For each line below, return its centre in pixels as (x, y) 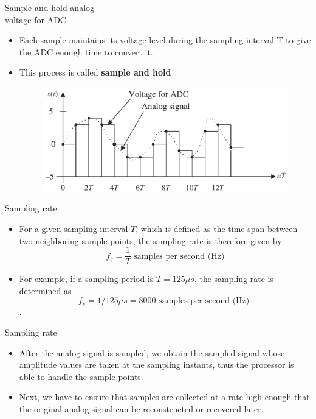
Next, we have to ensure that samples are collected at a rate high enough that (164, 397)
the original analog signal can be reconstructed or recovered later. (141, 408)
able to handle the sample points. (81, 376)
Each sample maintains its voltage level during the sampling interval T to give (165, 40)
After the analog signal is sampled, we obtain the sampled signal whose (152, 352)
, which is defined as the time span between (217, 228)
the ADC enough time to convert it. (86, 51)
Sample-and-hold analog (50, 7)
